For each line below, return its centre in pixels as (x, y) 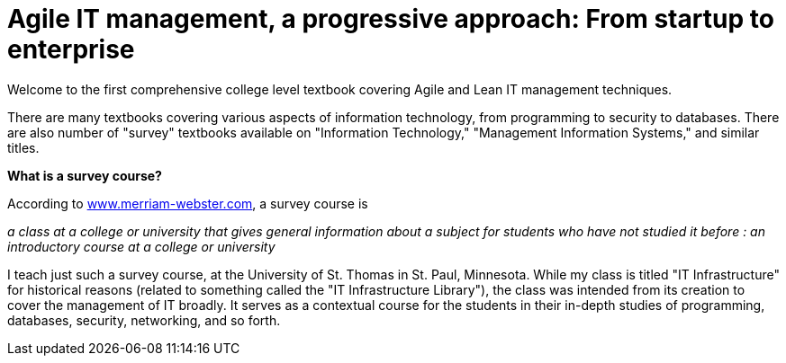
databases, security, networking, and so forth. (144, 320)
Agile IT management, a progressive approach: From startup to (391, 19)
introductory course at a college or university (141, 246)
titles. (23, 147)
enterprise (71, 49)
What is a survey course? (85, 175)
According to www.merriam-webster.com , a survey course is (188, 203)
